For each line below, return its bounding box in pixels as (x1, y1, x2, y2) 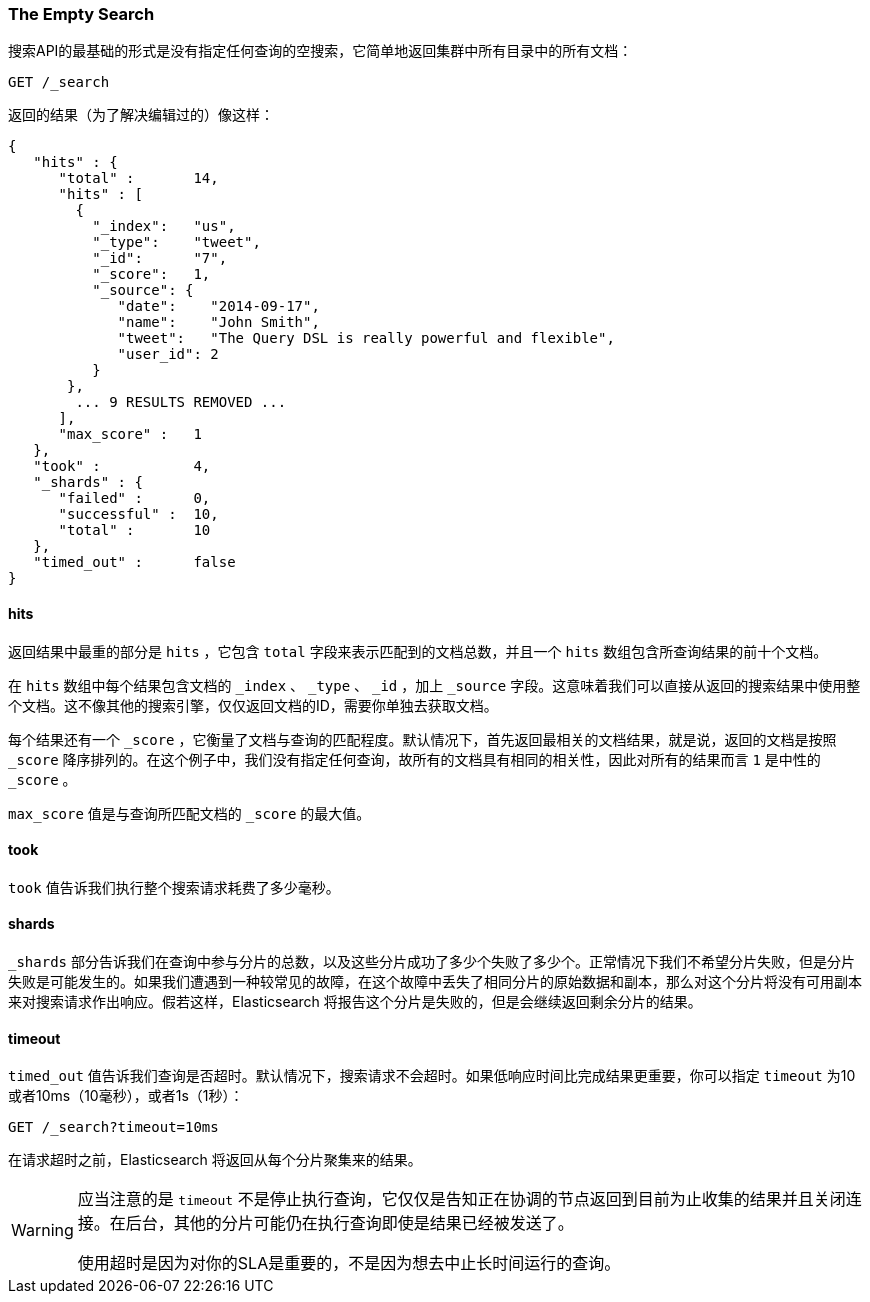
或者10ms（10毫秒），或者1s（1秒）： (8, 1087, 244, 1105)
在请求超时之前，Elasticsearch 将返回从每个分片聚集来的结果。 (8, 1151, 422, 1169)
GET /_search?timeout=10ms (8, 1119, 219, 1136)
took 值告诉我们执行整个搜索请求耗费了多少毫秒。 (8, 878, 340, 896)
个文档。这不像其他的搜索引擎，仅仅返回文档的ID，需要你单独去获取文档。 (8, 696, 498, 714)
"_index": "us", (92, 218, 236, 235)
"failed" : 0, (58, 490, 211, 507)
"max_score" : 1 (58, 426, 202, 443)
